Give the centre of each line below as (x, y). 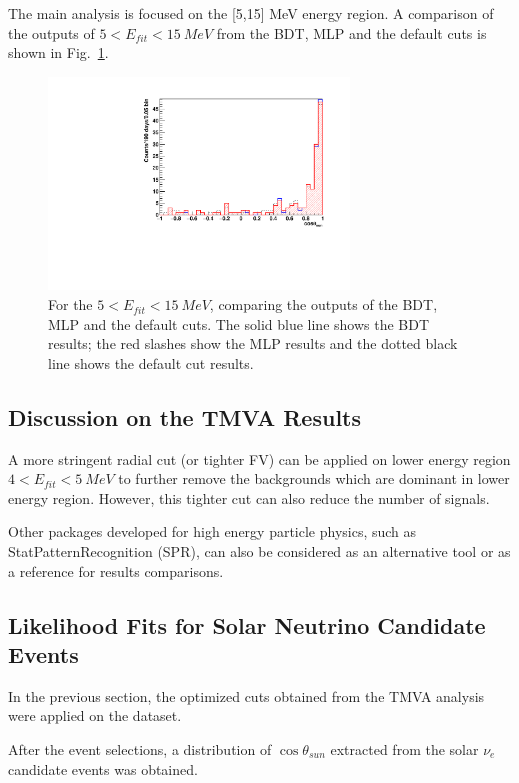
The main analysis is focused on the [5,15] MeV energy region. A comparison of (251, 13)
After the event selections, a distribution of (140, 748)
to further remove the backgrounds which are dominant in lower (314, 478)
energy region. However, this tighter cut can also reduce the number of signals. (249, 497)
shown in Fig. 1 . (58, 52)
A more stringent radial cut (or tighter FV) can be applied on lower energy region (259, 458)
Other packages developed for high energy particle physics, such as (212, 531)
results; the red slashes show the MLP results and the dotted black (253, 343)
